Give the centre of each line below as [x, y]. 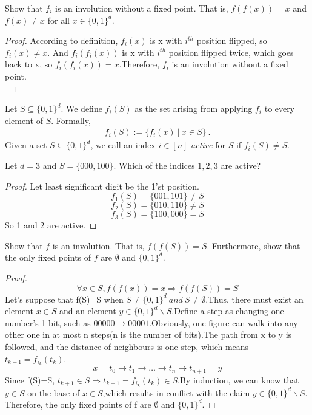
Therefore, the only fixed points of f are [78, 404]
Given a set [26, 145]
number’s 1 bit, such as [48, 322]
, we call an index [123, 145]
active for [208, 145]
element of [24, 120]
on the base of [54, 392]
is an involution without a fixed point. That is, [142, 8]
